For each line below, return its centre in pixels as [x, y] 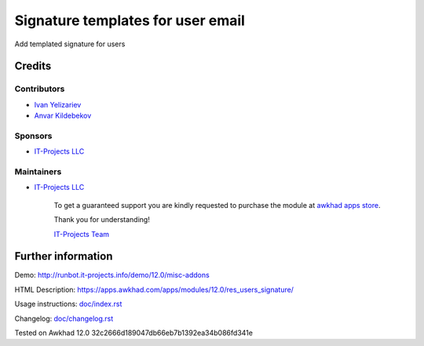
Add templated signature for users [70, 44]
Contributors [40, 89]
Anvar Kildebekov [63, 116]
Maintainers [38, 171]
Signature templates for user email [130, 20]
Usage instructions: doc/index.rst [68, 304]
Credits [33, 66]
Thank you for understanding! [102, 220]
